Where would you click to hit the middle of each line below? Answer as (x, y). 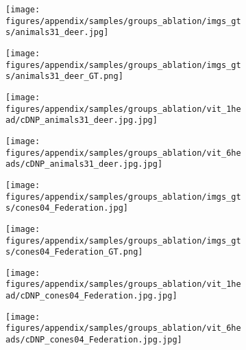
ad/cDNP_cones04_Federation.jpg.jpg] (91, 296)
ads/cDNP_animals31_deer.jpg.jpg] (84, 164)
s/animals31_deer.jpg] (57, 33)
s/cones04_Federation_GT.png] (74, 252)
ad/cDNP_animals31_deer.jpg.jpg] (82, 120)
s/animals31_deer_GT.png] (64, 77)
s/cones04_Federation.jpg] (67, 208)
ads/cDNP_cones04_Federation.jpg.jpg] (94, 340)
